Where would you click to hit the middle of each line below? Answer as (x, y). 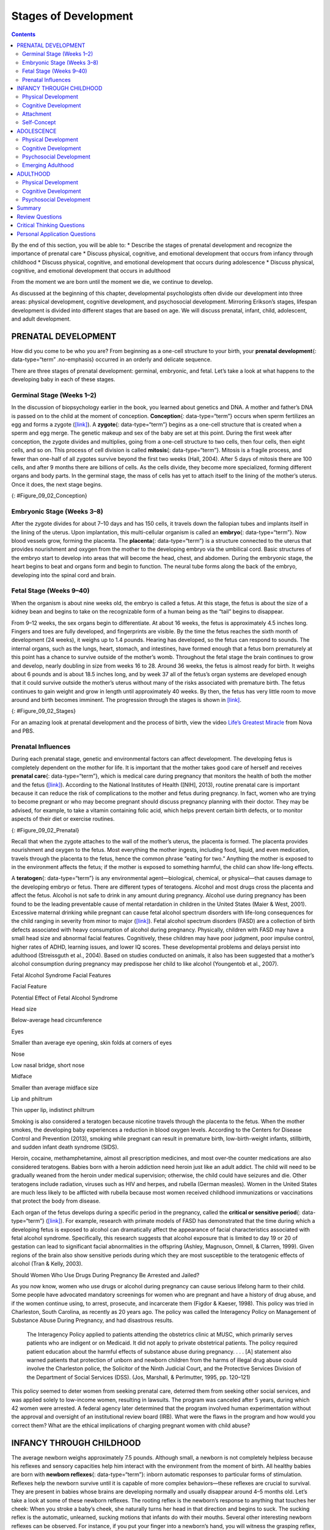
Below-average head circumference (57, 1020)
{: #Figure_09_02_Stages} (44, 711)
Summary (29, 208)
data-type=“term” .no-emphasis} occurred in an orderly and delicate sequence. (112, 360)
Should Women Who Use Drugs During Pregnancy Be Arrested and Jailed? (105, 1275)
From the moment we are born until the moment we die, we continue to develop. (112, 282)
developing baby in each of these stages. (63, 379)
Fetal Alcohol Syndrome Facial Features (61, 975)
